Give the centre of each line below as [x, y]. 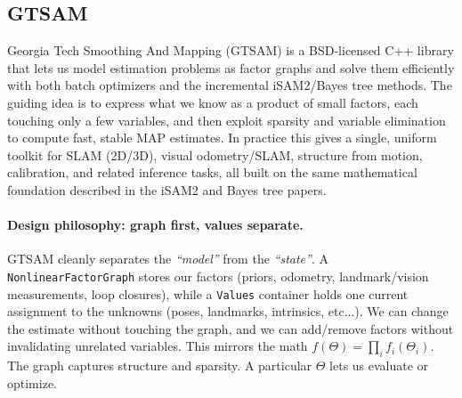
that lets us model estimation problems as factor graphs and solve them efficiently [231, 67]
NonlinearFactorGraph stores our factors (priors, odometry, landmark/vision [218, 276]
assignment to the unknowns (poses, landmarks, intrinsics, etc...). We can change [228, 311]
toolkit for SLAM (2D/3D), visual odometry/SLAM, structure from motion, [215, 154]
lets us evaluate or [379, 366]
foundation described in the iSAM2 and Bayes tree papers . [167, 189]
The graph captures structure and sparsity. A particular [160, 366]
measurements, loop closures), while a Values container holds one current [208, 293]
